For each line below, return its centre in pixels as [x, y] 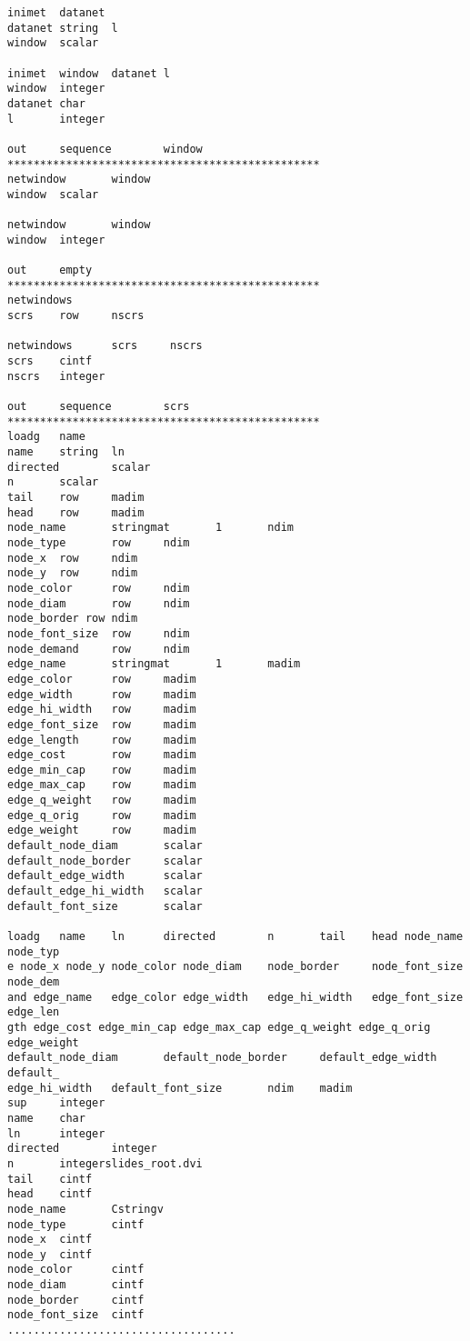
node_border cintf [76, 1300]
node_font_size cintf [76, 1315]
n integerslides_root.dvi [105, 1163]
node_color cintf [76, 1270]
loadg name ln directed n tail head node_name [235, 937]
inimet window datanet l [89, 73]
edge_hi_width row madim [102, 710]
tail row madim [76, 497]
